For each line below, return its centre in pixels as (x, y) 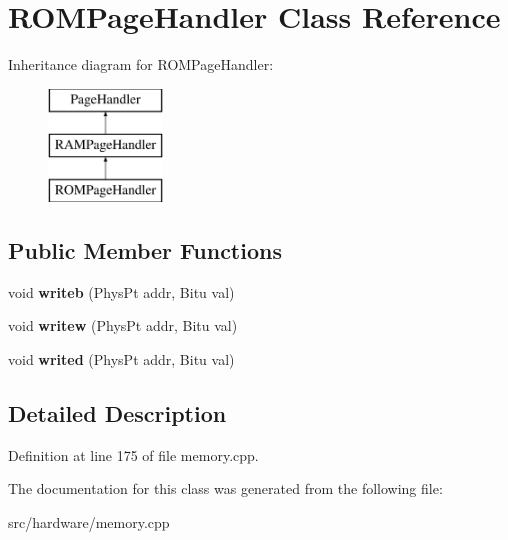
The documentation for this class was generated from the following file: (225, 488)
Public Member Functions (145, 250)
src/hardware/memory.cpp (89, 522)
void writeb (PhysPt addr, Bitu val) (121, 291)
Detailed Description (117, 413)
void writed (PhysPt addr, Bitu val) (121, 359)
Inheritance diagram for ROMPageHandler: (141, 64)
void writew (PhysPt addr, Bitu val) (123, 325)
